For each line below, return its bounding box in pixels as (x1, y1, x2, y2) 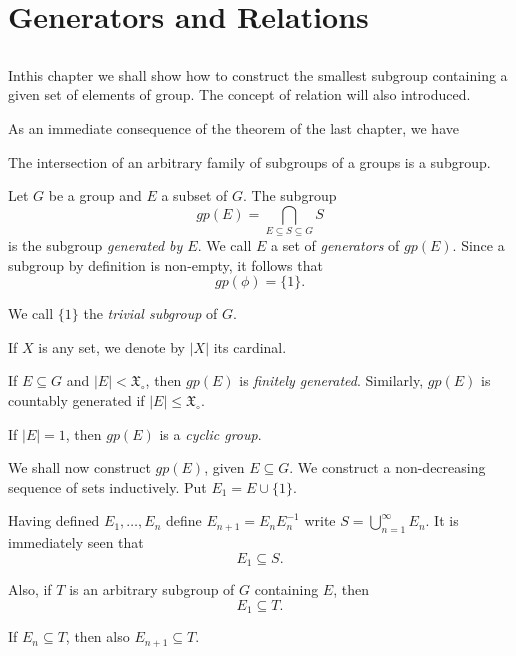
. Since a (452, 235, 505, 256)
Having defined (8, 510, 100, 531)
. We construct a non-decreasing (289, 457, 486, 478)
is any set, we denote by (38, 336, 185, 357)
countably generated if (8, 390, 145, 411)
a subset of (161, 185, 228, 206)
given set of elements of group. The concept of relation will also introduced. (8, 84, 471, 105)
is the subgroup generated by (8, 235, 183, 256)
